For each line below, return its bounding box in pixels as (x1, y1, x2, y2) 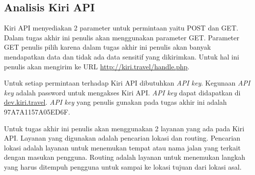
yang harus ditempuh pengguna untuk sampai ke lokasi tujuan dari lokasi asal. (4, 161, 242, 172)
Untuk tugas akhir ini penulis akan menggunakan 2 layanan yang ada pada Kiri (4, 123, 245, 133)
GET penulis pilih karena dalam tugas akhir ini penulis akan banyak (4, 42, 211, 52)
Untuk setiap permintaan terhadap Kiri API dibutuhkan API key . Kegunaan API (4, 78, 251, 88)
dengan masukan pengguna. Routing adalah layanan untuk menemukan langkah (4, 152, 246, 162)
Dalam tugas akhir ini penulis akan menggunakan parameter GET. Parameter (4, 32, 240, 42)
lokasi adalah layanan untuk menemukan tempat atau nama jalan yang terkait (4, 142, 241, 152)
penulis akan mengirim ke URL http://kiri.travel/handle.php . (4, 61, 190, 71)
